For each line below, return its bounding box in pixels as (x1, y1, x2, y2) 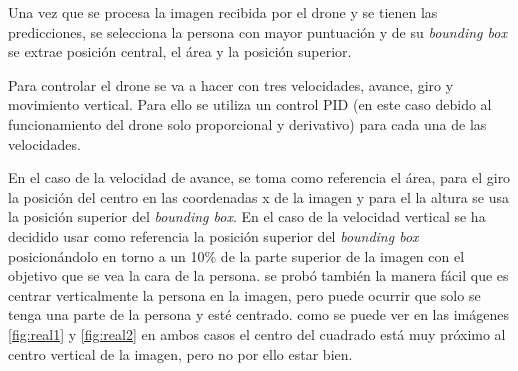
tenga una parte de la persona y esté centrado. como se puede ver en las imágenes (8, 304, 509, 325)
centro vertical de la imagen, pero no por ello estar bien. (8, 343, 353, 364)
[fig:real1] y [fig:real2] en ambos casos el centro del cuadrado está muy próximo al (8, 323, 506, 344)
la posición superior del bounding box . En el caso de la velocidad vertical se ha (8, 206, 486, 227)
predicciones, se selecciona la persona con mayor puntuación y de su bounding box (8, 21, 507, 42)
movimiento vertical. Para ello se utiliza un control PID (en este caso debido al (8, 94, 492, 115)
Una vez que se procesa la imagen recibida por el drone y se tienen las (8, 2, 438, 22)
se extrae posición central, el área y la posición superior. (8, 41, 352, 62)
